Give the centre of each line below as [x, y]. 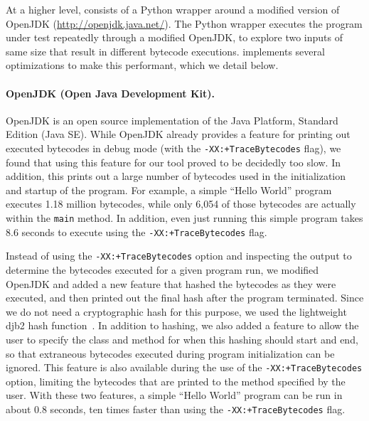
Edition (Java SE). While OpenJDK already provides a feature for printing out [178, 134]
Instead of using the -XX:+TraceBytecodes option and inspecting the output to [179, 256]
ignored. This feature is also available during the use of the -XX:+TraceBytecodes [184, 367]
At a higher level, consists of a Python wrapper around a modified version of [173, 9]
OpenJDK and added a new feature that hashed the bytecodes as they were [171, 283]
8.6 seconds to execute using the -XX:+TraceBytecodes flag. [137, 231]
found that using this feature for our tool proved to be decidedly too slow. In [173, 162]
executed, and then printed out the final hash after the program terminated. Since [185, 298]
